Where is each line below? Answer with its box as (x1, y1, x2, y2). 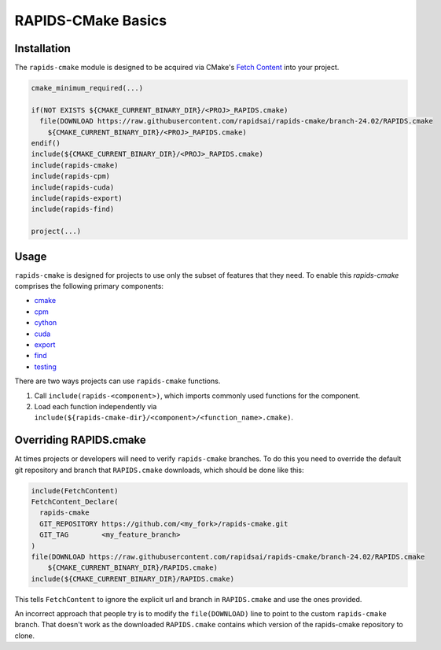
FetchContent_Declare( (31, 497, 119, 506)
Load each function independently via (34, 401, 157, 411)
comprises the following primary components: (14, 282, 164, 291)
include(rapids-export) (31, 194, 123, 202)
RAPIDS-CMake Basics (14, 12, 167, 29)
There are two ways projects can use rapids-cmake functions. (14, 376, 221, 386)
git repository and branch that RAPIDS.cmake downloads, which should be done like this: (14, 465, 304, 475)
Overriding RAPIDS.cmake (14, 434, 147, 447)
